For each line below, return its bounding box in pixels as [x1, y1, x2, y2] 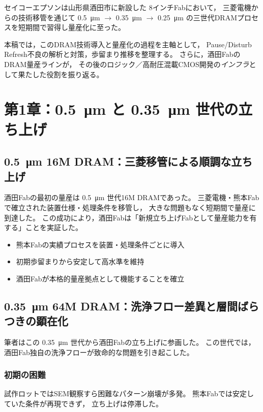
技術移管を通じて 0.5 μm [18, 12, 100, 22]
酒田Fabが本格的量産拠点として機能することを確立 [16, 273, 185, 283]
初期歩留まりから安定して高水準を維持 [16, 256, 144, 267]
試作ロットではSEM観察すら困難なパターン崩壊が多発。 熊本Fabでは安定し [4, 388, 254, 399]
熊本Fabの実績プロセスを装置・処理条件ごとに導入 [16, 239, 185, 249]
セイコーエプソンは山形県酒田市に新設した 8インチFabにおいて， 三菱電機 [4, 2, 251, 12]
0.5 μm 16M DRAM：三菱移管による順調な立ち [4, 153, 253, 169]
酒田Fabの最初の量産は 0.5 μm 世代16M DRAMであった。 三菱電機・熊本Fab [4, 192, 259, 203]
